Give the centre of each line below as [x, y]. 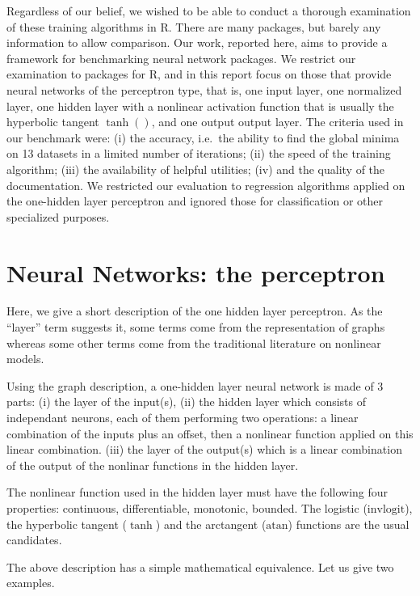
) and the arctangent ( [211, 524]
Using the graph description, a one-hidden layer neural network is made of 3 [195, 385]
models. [25, 359]
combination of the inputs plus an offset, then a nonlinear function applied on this [210, 433]
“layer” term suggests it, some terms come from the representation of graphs [196, 327]
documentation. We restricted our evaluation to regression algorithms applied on [206, 185]
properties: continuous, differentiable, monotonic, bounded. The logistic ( [187, 507]
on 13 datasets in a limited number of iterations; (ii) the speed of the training [199, 153]
